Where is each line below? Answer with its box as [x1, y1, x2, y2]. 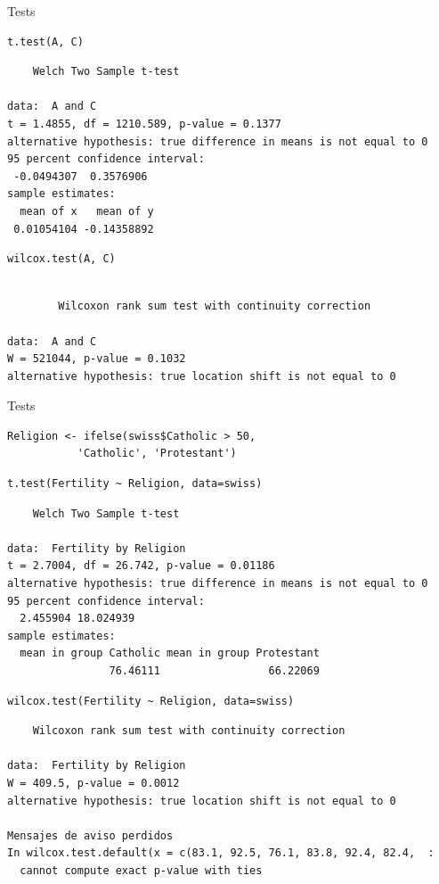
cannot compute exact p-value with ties [20, 863, 263, 877]
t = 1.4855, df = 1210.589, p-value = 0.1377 [7, 117, 281, 130]
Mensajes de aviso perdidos [7, 829, 174, 842]
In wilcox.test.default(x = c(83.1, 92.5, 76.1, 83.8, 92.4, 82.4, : [7, 847, 435, 860]
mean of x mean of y [20, 204, 154, 218]
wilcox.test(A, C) [7, 252, 116, 266]
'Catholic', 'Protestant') [77, 447, 237, 460]
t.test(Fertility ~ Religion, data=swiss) [7, 477, 263, 491]
